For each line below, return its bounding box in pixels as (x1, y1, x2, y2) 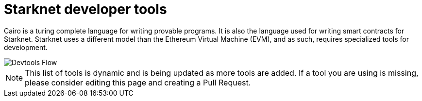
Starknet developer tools (4, 1, 167, 17)
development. (4, 43, 48, 51)
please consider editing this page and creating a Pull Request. (25, 77, 251, 87)
